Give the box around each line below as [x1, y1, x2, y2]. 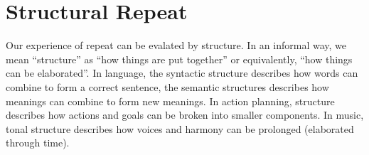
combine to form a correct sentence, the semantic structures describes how [6, 79, 329, 94]
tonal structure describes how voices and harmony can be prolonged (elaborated [6, 121, 354, 136]
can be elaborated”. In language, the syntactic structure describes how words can [6, 65, 358, 80]
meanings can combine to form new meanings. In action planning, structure [6, 93, 335, 108]
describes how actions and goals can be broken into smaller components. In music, [6, 107, 364, 122]
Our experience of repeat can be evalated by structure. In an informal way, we [6, 38, 347, 53]
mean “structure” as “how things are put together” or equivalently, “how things [6, 51, 353, 66]
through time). [6, 135, 70, 150]
